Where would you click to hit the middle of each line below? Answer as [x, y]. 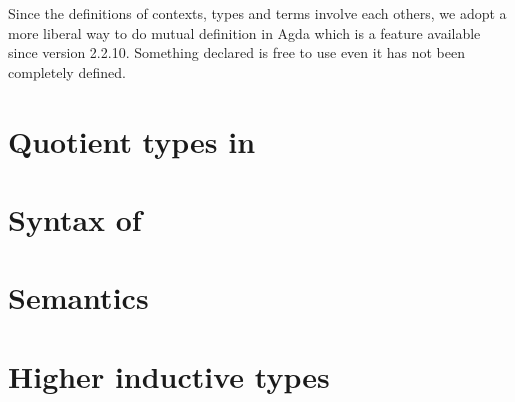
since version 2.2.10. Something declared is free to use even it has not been [237, 52]
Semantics [78, 297]
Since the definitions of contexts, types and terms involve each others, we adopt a [257, 13]
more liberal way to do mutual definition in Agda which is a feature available [244, 32]
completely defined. [67, 71]
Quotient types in [132, 140]
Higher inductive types [169, 375]
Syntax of [75, 218]
